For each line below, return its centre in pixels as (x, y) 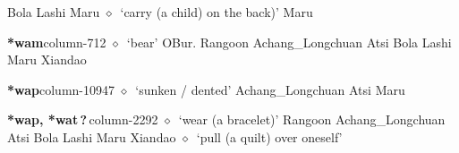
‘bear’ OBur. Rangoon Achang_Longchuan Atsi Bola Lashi (289, 42)
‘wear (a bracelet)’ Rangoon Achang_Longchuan (312, 119)
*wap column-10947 (61, 89)
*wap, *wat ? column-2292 (83, 119)
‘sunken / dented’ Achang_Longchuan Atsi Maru (270, 89)
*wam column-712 (57, 42)
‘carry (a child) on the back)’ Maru (217, 12)
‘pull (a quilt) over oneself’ (269, 136)
